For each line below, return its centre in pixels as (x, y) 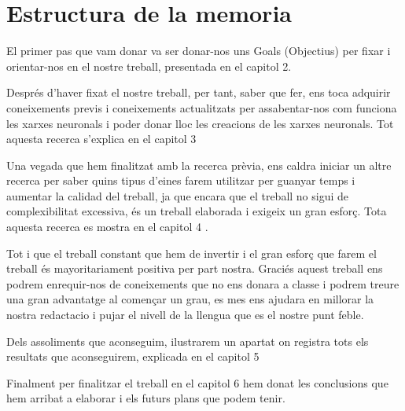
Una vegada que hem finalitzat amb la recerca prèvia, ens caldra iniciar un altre (199, 165)
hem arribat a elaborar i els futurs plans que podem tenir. (146, 398)
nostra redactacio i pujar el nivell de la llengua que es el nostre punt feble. (185, 315)
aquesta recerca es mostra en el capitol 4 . (107, 227)
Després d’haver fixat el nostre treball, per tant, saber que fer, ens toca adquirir (199, 92)
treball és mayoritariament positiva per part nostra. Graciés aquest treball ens (195, 268)
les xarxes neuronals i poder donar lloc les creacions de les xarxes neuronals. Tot (200, 123)
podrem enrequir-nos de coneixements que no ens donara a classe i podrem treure (203, 283)
